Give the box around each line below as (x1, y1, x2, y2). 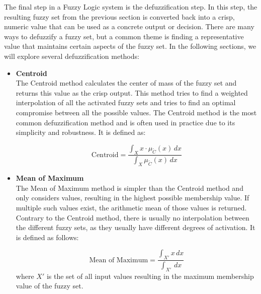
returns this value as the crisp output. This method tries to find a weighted (16, 87, 248, 98)
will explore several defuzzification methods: (4, 50, 139, 61)
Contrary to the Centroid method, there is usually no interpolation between (16, 212, 249, 223)
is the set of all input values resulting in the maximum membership (46, 270, 254, 281)
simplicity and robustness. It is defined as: (16, 127, 146, 137)
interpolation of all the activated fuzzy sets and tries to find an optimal (16, 97, 236, 108)
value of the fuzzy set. (16, 280, 83, 291)
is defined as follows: (16, 232, 79, 242)
